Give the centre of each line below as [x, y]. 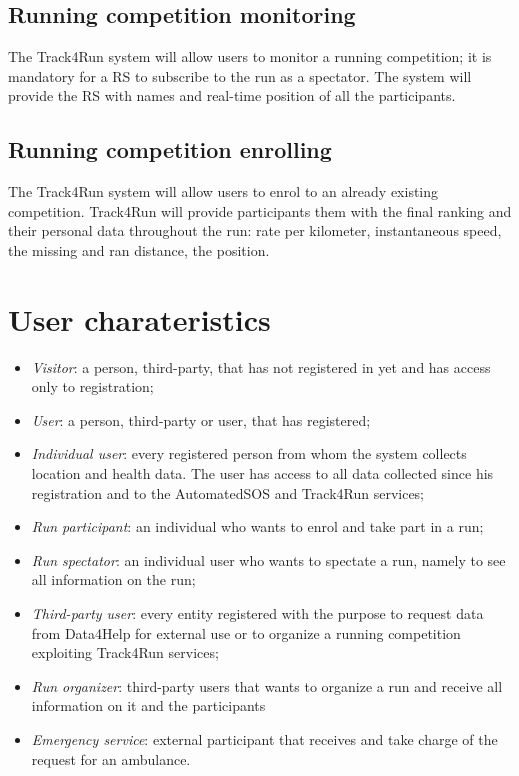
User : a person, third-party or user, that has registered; [201, 419]
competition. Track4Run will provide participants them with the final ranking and [260, 210]
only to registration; [92, 386]
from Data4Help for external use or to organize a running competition [246, 632]
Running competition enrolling [170, 149]
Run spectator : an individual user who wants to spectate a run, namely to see [268, 559]
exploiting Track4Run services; [125, 652]
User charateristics [139, 318]
